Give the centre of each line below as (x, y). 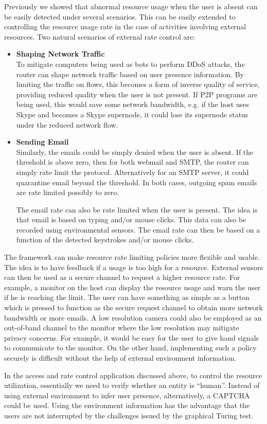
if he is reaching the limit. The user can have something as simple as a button (127, 297)
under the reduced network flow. (67, 124)
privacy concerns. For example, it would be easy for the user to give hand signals (132, 337)
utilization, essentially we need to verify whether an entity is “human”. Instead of (132, 385)
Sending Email (42, 142)
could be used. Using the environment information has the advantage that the (127, 405)
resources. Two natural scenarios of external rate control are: (100, 36)
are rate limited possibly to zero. (68, 192)
